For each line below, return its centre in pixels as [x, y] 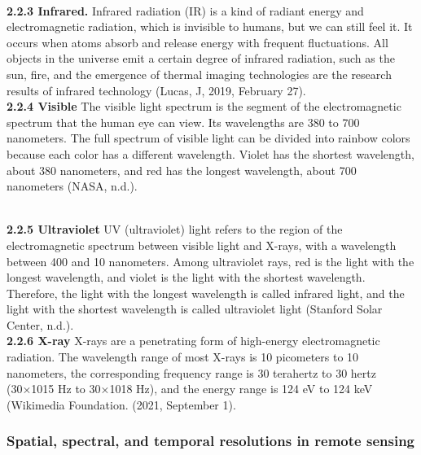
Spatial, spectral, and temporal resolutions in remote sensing [210, 441]
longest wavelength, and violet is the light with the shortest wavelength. [186, 277]
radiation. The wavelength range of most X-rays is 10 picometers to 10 [183, 357]
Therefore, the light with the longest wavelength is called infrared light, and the [206, 293]
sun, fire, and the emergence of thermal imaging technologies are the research [199, 74]
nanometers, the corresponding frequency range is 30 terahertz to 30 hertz [191, 372]
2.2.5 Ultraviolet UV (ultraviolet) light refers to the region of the [175, 229]
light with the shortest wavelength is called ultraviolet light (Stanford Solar [195, 309]
